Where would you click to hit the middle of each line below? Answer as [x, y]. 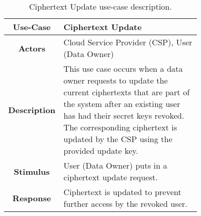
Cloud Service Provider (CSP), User [128, 42]
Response [32, 198]
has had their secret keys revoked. [124, 115]
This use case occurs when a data [123, 69]
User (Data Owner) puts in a [115, 165]
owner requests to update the [116, 80]
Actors [32, 48]
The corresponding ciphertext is [120, 127]
